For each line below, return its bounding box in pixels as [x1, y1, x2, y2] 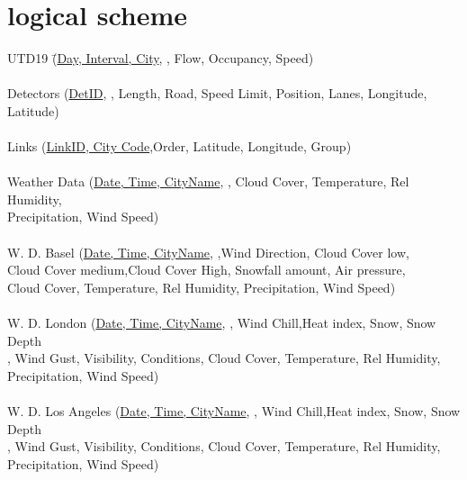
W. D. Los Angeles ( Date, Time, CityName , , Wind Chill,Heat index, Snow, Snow [7, 402, 461, 420]
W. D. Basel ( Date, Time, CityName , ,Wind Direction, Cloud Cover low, [7, 242, 409, 261]
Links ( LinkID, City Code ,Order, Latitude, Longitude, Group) [7, 137, 352, 156]
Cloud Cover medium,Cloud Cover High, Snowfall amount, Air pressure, [7, 260, 406, 279]
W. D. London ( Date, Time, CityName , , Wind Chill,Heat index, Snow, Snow [7, 313, 436, 332]
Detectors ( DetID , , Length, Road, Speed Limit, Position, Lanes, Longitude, [7, 84, 427, 103]
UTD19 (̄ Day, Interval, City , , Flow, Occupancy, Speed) [7, 49, 314, 68]
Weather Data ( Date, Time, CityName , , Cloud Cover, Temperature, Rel [7, 172, 409, 191]
